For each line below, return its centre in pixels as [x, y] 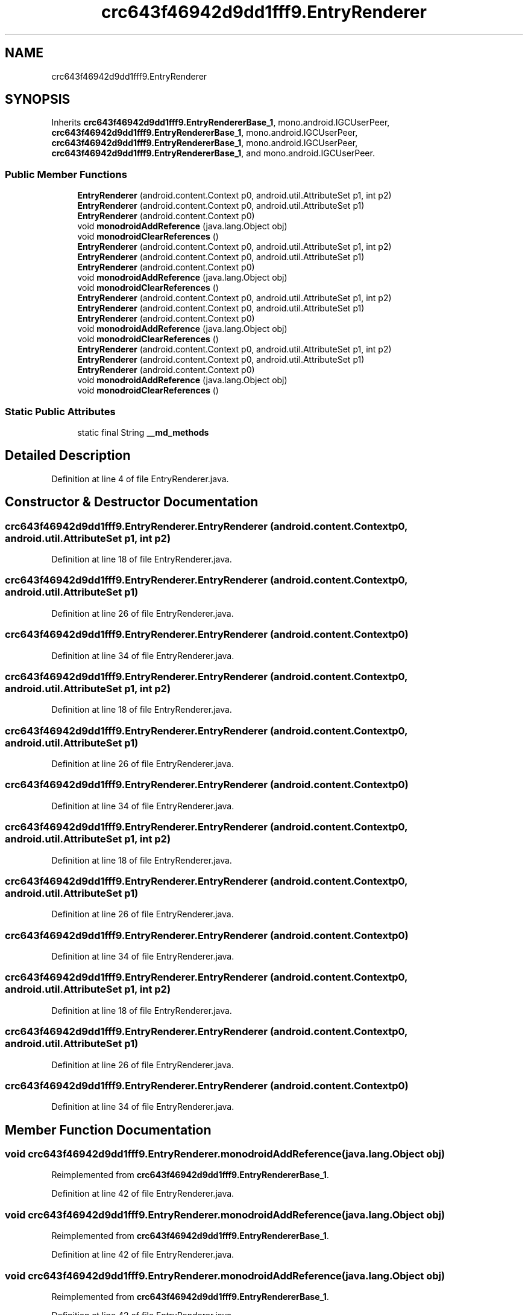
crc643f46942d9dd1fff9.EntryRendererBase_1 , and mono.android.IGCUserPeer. [213, 153]
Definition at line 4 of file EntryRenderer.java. [140, 479]
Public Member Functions [66, 174]
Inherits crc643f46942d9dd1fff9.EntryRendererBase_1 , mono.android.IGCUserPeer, [221, 123]
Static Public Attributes [60, 411]
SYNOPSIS [38, 100]
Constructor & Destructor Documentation [132, 502]
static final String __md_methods [143, 432]
